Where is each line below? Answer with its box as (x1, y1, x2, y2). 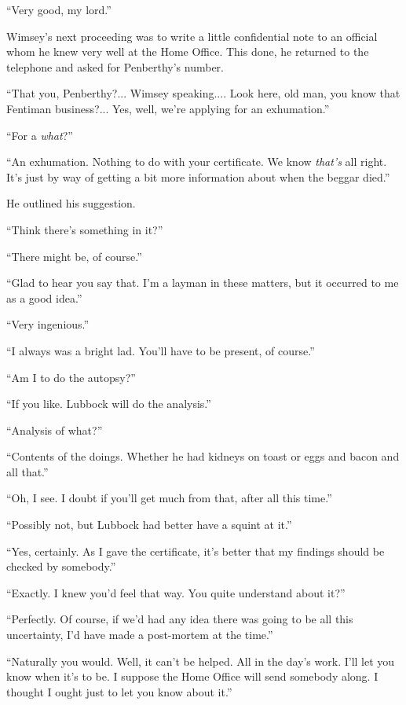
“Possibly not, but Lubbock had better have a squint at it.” (6, 516, 292, 533)
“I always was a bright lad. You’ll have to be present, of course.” (6, 342, 315, 358)
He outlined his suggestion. (6, 195, 136, 211)
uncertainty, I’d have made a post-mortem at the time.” (6, 626, 273, 643)
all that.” (6, 463, 49, 479)
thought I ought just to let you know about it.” (6, 683, 232, 699)
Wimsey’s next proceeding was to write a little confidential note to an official (6, 28, 378, 44)
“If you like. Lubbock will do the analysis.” (6, 395, 211, 412)
